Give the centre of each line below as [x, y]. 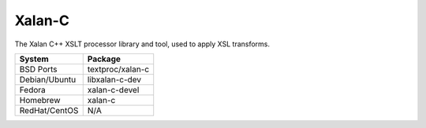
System [34, 59]
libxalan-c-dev [114, 79]
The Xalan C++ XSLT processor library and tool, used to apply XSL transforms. [142, 44]
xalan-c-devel [113, 90]
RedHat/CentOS [49, 110]
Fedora [33, 90]
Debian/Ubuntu [48, 79]
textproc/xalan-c [118, 69]
